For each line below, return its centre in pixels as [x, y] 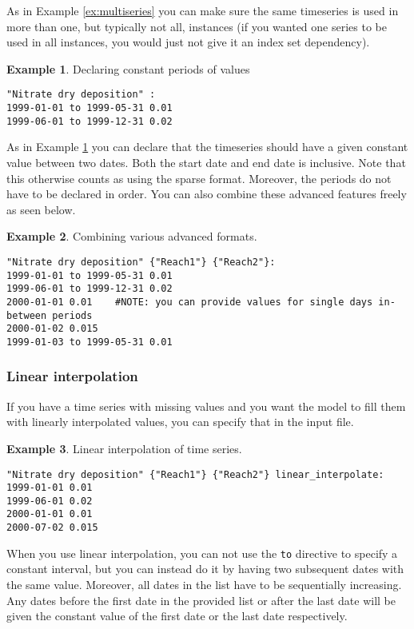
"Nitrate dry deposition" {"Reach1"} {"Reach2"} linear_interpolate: [195, 474]
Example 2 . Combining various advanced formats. [132, 236]
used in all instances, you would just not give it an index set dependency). [188, 42]
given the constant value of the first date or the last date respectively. [177, 616]
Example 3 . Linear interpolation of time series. [124, 448]
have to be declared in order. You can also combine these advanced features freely [207, 194]
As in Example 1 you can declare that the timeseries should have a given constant [207, 147]
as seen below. [41, 209]
